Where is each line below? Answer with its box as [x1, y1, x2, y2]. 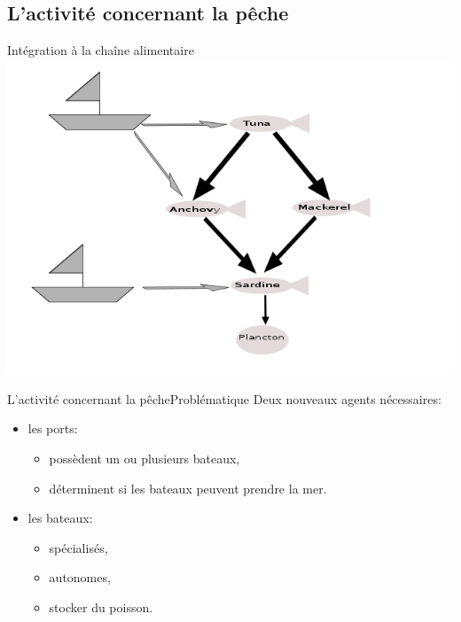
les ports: [27, 419, 78, 438]
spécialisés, [49, 538, 108, 556]
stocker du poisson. [49, 598, 153, 617]
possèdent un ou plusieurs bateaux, [49, 449, 240, 468]
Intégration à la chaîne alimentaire [7, 41, 194, 59]
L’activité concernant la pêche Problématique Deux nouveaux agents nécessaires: [7, 389, 441, 408]
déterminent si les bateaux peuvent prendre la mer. [49, 478, 327, 497]
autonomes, [49, 568, 111, 587]
